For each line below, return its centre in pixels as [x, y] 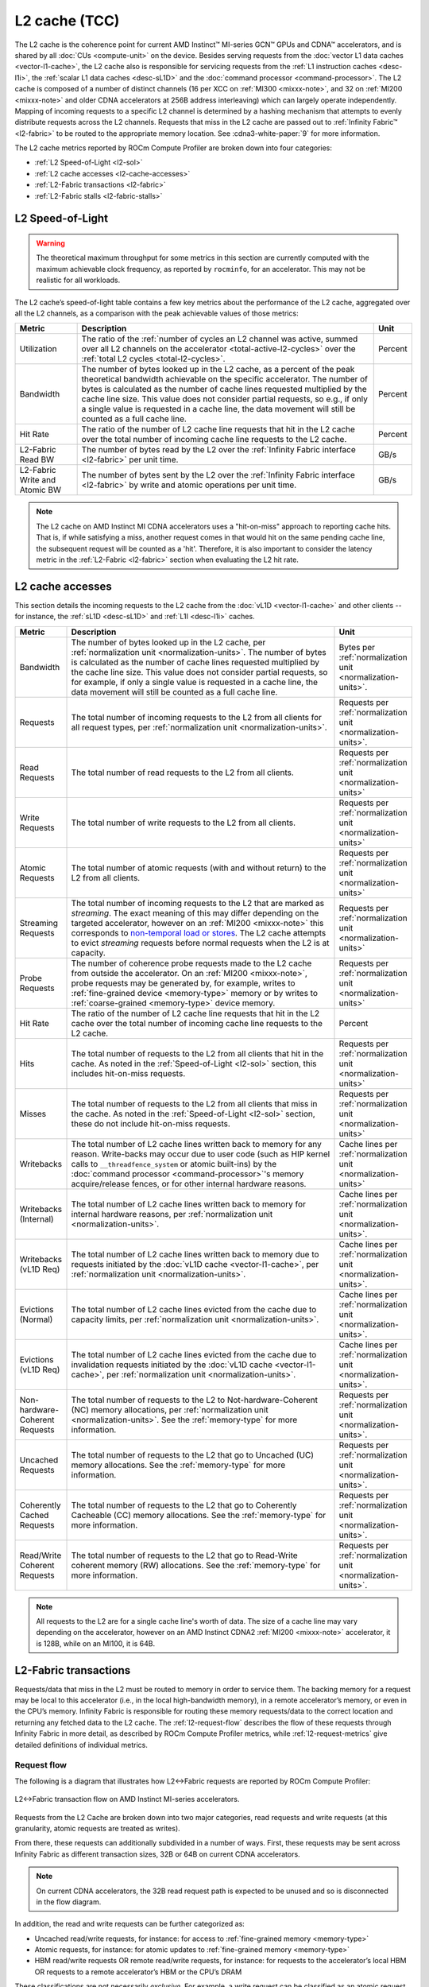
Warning [50, 243]
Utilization [38, 349]
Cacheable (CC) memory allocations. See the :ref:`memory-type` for [199, 1515]
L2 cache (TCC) [67, 21]
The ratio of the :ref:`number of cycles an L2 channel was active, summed [220, 339]
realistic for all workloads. [78, 280]
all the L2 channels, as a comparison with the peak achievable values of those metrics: [157, 313]
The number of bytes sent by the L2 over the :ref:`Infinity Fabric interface [218, 475]
